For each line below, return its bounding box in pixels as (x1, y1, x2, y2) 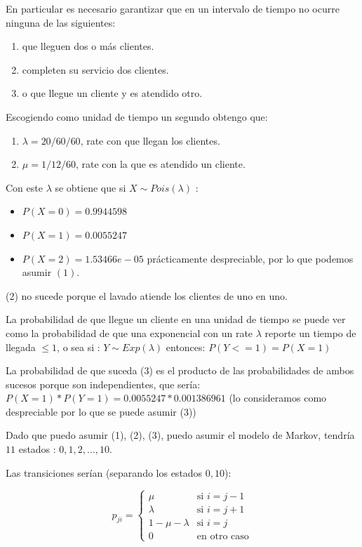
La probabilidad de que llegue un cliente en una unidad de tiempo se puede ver (6, 312, 346, 327)
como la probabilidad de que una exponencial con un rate (6, 325, 253, 340)
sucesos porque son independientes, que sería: (6, 376, 201, 391)
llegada (6, 339, 36, 354)
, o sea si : (57, 339, 100, 354)
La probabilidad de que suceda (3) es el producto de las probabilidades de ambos (6, 363, 354, 378)
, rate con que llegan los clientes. (80, 133, 220, 147)
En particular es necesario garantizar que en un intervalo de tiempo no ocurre (6, 1, 340, 15)
